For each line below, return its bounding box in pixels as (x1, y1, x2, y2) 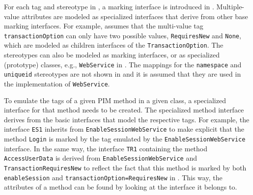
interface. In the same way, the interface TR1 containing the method (4, 143, 208, 153)
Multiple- (216, 1, 245, 11)
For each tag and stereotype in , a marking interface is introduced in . (4, 1, 214, 11)
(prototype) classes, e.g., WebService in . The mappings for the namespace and (4, 59, 242, 69)
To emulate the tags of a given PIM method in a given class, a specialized (4, 95, 226, 105)
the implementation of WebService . (4, 79, 110, 88)
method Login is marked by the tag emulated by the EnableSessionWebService (4, 134, 246, 144)
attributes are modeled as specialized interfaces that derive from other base (22, 11, 248, 21)
